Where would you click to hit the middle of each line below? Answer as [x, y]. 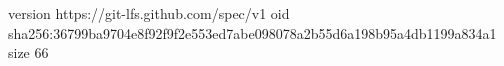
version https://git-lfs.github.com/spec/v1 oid [149, 13]
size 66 [28, 52]
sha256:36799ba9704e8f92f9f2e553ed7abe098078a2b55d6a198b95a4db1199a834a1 [252, 32]
